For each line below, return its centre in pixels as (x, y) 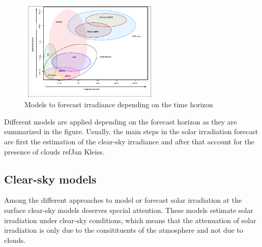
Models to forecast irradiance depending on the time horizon (119, 104)
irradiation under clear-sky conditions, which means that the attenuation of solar (130, 220)
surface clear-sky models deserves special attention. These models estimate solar (129, 210)
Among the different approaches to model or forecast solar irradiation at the (123, 200)
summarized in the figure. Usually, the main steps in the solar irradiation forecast (131, 131)
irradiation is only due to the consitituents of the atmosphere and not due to (124, 230)
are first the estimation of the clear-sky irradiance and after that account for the (129, 142)
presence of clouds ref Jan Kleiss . (54, 151)
